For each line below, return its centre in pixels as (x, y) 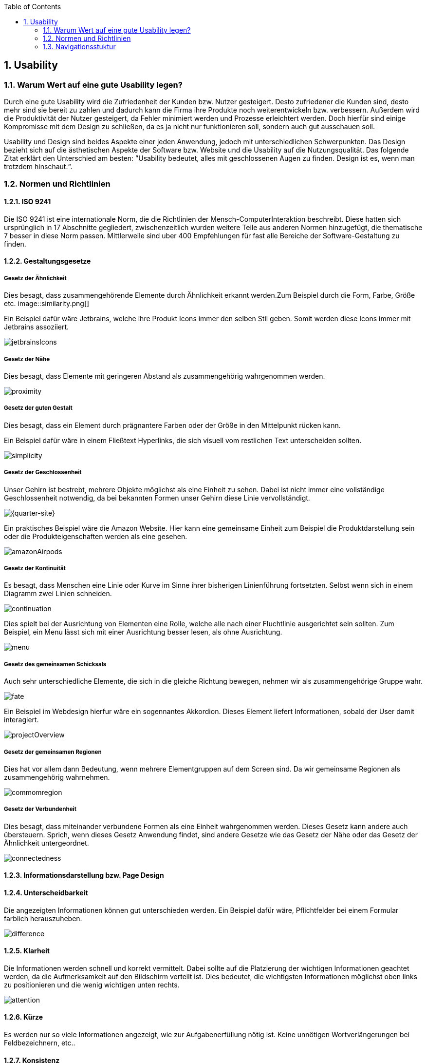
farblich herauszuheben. (43, 918)
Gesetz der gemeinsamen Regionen (53, 752)
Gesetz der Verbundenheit (40, 809)
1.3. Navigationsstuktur (79, 47)
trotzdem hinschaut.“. (38, 167)
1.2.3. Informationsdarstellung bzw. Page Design (84, 875)
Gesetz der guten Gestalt (38, 408)
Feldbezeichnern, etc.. (40, 1043)
